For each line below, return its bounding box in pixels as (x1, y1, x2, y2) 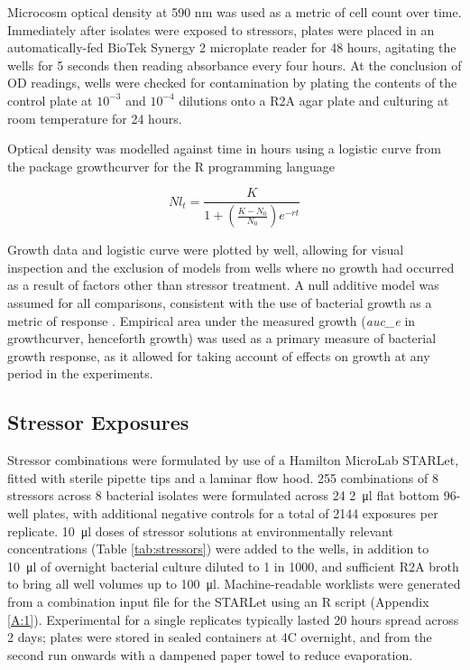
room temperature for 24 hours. (7, 108, 182, 127)
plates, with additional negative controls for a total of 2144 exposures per (32, 503, 438, 522)
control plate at (7, 90, 93, 109)
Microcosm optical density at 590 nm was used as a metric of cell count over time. (7, 3, 462, 21)
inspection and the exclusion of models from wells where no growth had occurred (7, 257, 455, 276)
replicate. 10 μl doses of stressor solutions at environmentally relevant (7, 521, 393, 540)
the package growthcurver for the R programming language (7, 156, 335, 175)
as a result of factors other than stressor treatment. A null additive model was (7, 275, 439, 294)
